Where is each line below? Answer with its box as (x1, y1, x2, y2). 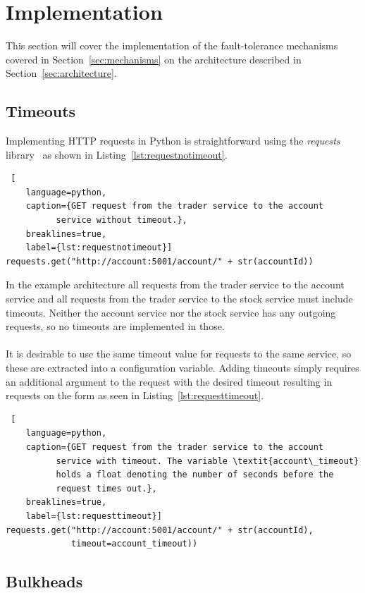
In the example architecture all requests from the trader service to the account (6, 277, 345, 292)
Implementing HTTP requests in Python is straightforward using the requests (6, 133, 340, 148)
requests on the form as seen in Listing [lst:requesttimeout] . (6, 388, 264, 403)
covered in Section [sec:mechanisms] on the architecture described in (6, 51, 302, 66)
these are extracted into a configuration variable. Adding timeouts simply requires (6, 360, 359, 375)
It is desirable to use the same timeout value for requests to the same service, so (6, 346, 352, 361)
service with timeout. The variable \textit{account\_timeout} (56, 456, 359, 466)
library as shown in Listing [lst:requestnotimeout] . (6, 147, 228, 161)
